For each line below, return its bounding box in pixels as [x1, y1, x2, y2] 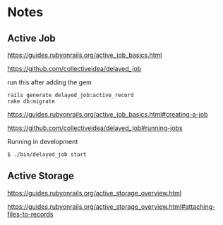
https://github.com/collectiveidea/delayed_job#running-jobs [7, 124, 183, 132]
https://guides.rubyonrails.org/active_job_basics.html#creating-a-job [7, 110, 208, 118]
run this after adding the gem [7, 78, 92, 86]
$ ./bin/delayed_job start [7, 151, 87, 158]
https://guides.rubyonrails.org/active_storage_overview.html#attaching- [7, 202, 216, 211]
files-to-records [7, 210, 54, 218]
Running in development [7, 138, 78, 146]
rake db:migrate [7, 98, 55, 105]
